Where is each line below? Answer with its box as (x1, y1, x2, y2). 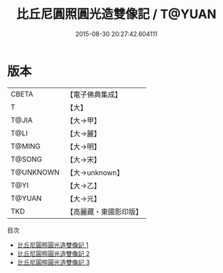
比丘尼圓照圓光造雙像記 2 (17, 249, 90, 258)
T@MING (10, 141, 41, 151)
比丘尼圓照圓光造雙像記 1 (17, 240, 89, 249)
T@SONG (10, 154, 43, 164)
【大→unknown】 (66, 167, 124, 177)
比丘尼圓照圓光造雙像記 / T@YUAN (16, 6, 217, 22)
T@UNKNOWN (10, 167, 60, 177)
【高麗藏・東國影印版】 (66, 206, 143, 216)
